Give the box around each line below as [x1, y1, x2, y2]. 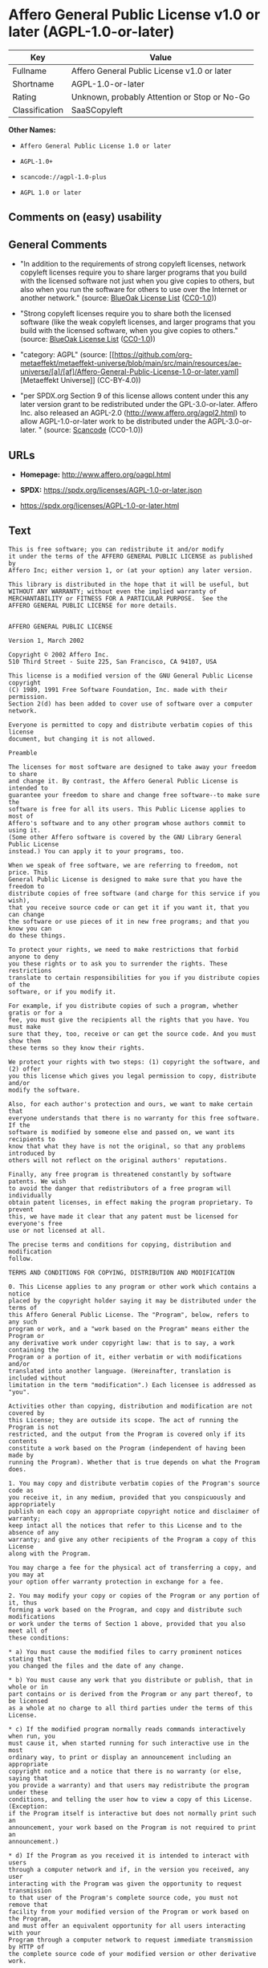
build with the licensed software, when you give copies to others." [19, 326, 238, 335]
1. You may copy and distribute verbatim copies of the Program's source [8, 1479, 261, 1487]
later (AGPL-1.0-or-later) [8, 22, 175, 41]
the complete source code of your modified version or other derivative [8, 1950, 257, 1958]
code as [8, 1486, 35, 1494]
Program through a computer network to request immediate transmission [8, 1936, 253, 1944]
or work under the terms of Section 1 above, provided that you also [8, 1620, 246, 1628]
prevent [8, 1206, 35, 1214]
